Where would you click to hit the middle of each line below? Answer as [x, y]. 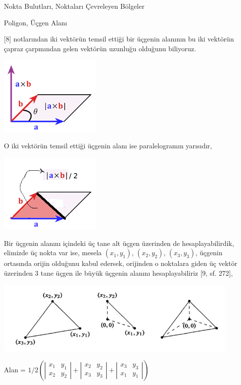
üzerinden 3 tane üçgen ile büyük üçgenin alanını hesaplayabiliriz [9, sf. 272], [119, 273]
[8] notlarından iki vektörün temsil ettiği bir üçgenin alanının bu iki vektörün [119, 39]
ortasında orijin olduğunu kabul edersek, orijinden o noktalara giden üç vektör [121, 263]
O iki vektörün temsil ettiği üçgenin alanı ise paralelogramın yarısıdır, [108, 146]
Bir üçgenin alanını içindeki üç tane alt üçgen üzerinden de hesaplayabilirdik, [119, 243]
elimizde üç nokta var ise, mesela [53, 253]
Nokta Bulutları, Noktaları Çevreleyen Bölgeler [74, 6]
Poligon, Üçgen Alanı [36, 22]
